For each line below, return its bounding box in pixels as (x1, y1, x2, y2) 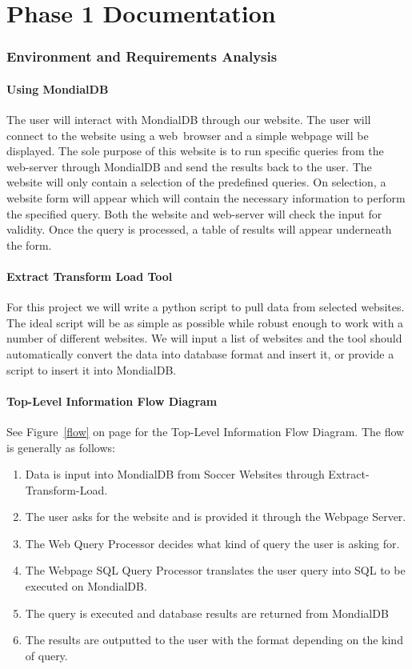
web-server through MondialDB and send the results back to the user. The (6, 158, 372, 174)
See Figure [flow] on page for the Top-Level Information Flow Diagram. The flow (6, 423, 405, 439)
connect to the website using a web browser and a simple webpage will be (6, 126, 369, 143)
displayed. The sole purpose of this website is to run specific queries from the (6, 142, 384, 159)
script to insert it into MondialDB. (6, 361, 177, 378)
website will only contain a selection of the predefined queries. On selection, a (6, 174, 386, 190)
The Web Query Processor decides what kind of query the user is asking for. (25, 535, 400, 551)
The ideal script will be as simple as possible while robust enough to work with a (6, 314, 404, 330)
